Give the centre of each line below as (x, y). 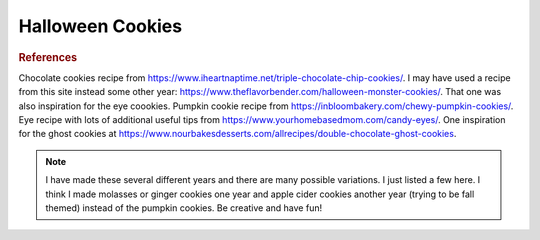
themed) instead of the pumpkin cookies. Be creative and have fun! (184, 207)
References (48, 57)
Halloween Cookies (100, 26)
